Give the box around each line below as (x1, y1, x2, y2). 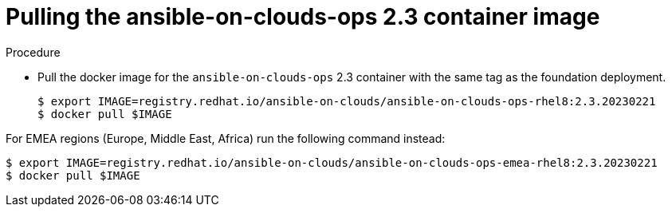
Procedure (6, 45, 61, 59)
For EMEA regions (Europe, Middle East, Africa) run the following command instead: (6, 131, 446, 145)
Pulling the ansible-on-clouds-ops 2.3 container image (6, 3, 600, 30)
